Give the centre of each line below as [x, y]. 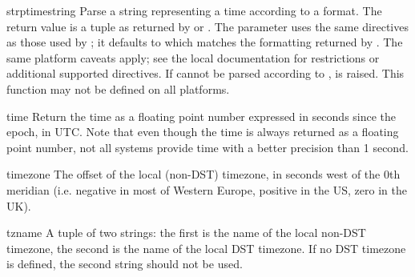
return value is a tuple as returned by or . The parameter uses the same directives [207, 26]
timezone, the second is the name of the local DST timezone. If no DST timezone [206, 248]
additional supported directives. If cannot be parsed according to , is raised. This [205, 73]
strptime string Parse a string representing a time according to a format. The [194, 10]
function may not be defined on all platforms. [118, 88]
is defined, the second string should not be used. [125, 264]
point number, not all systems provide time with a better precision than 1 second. [207, 147]
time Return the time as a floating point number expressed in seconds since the [201, 116]
